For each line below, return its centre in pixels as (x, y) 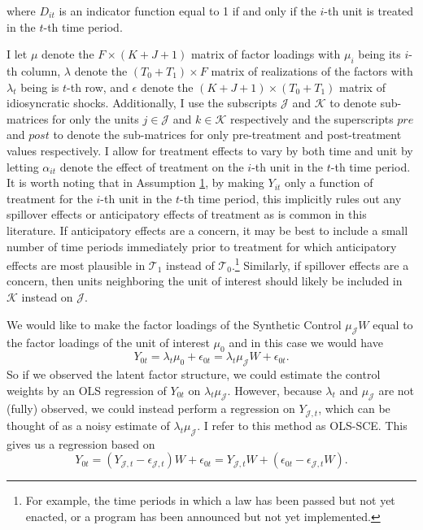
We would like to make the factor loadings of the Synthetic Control (174, 324)
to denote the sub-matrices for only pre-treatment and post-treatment (227, 135)
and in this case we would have (306, 343)
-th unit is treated (369, 11)
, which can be (354, 408)
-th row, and (98, 87)
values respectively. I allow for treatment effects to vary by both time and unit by (210, 150)
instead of (190, 265)
